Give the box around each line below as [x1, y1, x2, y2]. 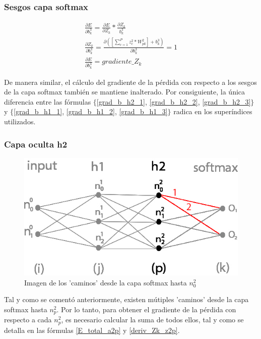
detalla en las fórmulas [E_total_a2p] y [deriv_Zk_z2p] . [4, 324, 180, 335]
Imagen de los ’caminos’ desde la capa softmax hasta [24, 277, 187, 287]
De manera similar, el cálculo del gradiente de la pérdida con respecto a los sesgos [4, 76, 257, 87]
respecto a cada [4, 314, 52, 325]
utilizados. [4, 116, 36, 127]
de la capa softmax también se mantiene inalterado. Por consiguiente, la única [4, 86, 245, 97]
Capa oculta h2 [4, 137, 68, 150]
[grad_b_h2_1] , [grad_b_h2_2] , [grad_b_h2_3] [96, 96, 251, 107]
